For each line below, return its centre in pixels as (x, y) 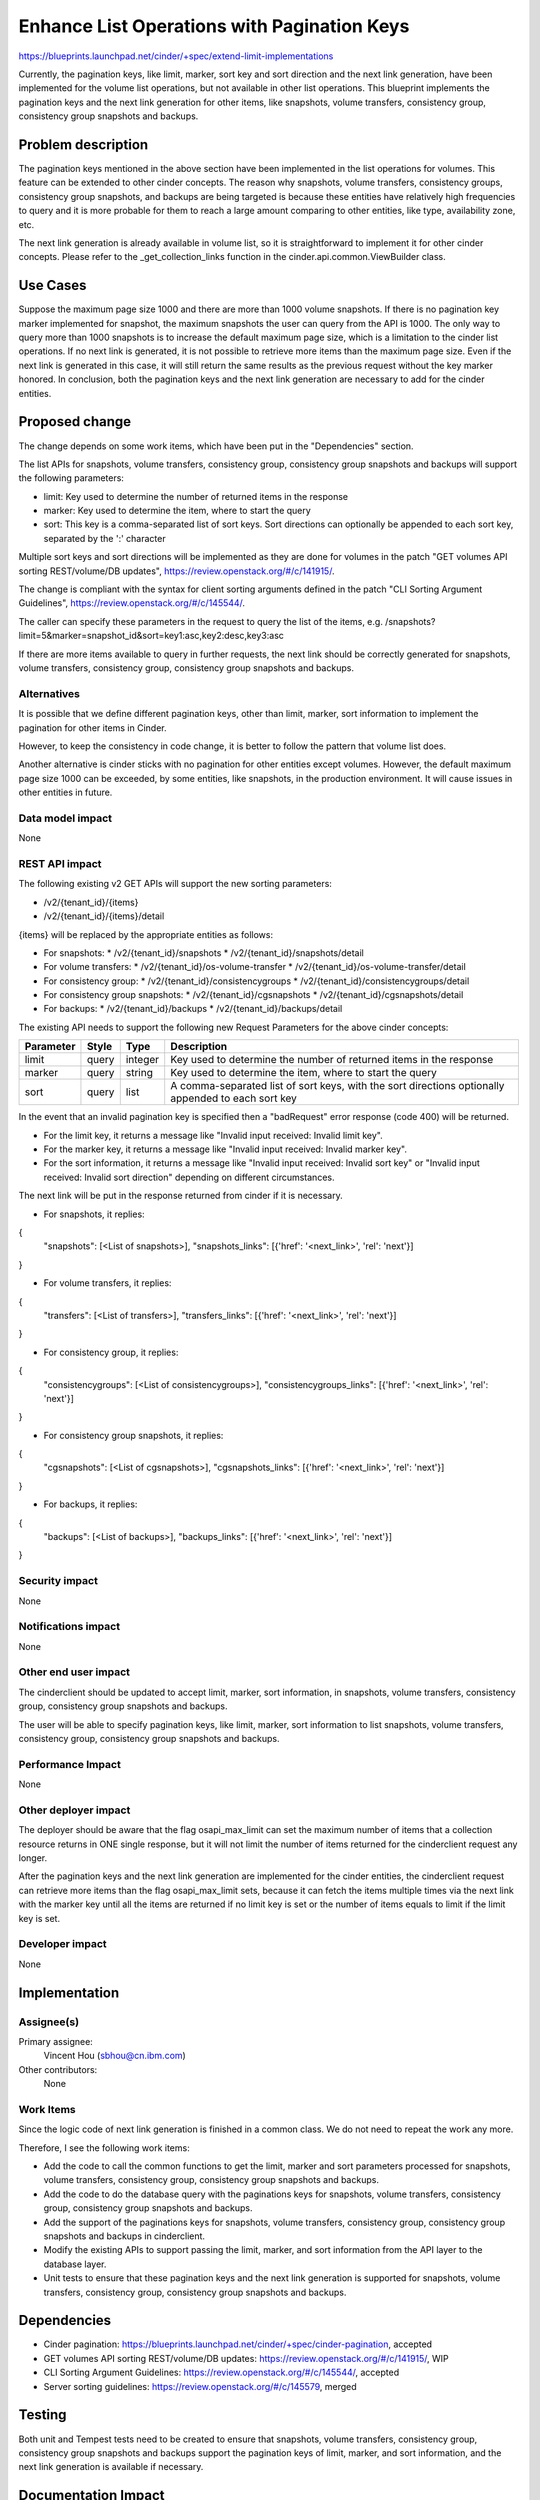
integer (142, 1060)
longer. (33, 1858)
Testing (42, 2415)
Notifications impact (69, 1627)
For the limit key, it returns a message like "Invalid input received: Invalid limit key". (213, 1135)
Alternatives (49, 693)
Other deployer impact (74, 1810)
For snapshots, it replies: (94, 1214)
